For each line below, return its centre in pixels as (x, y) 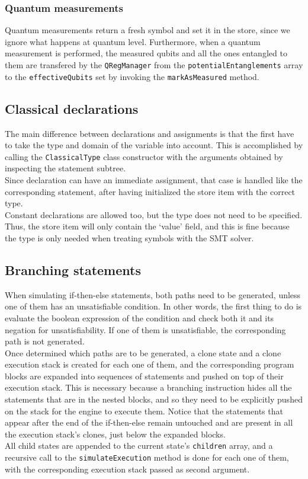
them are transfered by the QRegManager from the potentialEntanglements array (154, 65)
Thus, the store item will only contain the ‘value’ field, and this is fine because (147, 226)
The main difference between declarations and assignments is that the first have (150, 133)
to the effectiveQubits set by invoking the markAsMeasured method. (132, 76)
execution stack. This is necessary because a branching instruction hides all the (148, 387)
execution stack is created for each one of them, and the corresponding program (150, 364)
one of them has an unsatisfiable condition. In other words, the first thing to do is (153, 306)
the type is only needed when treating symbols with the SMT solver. (129, 237)
